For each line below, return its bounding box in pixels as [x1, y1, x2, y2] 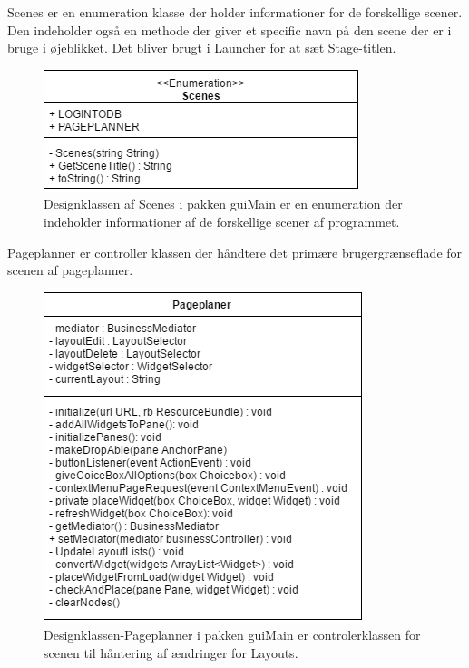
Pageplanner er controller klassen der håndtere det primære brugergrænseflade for [7, 242, 463, 261]
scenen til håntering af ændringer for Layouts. [44, 643, 298, 662]
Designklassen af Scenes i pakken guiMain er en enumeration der [44, 194, 403, 213]
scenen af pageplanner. [7, 260, 133, 280]
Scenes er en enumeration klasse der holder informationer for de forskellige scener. [7, 3, 463, 21]
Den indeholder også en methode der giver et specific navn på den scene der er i [7, 20, 452, 39]
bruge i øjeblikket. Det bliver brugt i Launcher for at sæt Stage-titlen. [7, 38, 396, 57]
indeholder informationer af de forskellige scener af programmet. [44, 211, 400, 231]
